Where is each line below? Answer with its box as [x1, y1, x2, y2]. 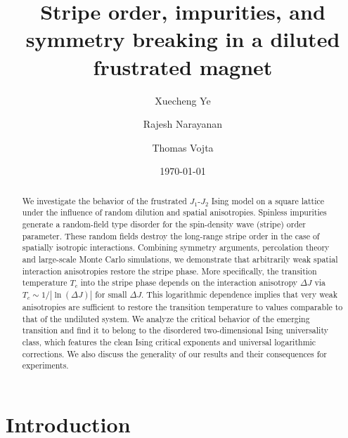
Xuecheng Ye [155, 93, 211, 107]
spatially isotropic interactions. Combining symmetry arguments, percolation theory [22, 241, 330, 253]
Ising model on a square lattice [211, 194, 325, 206]
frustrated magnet [93, 52, 273, 81]
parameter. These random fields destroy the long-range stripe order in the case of [22, 230, 320, 241]
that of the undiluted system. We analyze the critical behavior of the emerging [22, 312, 310, 324]
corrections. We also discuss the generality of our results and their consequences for [22, 347, 327, 359]
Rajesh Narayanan [143, 117, 223, 131]
